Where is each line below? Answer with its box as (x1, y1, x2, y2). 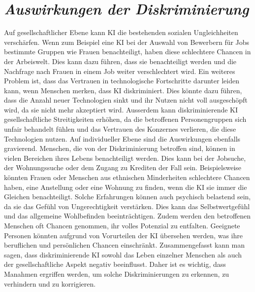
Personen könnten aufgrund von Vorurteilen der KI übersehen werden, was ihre (4, 230, 243, 240)
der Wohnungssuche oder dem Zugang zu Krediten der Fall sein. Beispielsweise (4, 162, 242, 173)
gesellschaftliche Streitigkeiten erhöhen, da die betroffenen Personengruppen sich (4, 114, 247, 124)
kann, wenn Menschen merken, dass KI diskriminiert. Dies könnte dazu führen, (4, 85, 242, 95)
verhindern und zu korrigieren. (4, 278, 96, 289)
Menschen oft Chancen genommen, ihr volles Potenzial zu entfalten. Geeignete (4, 220, 240, 230)
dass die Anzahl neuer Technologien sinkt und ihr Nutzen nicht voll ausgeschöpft (4, 95, 248, 105)
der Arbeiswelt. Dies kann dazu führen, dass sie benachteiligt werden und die (4, 56, 237, 66)
